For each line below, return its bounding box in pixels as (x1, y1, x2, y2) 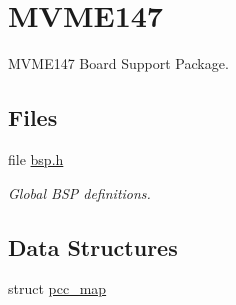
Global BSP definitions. (8, 182, 151, 203)
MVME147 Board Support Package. (8, 53, 229, 74)
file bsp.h (8, 148, 64, 169)
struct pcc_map (8, 278, 107, 299)
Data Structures (8, 231, 178, 262)
